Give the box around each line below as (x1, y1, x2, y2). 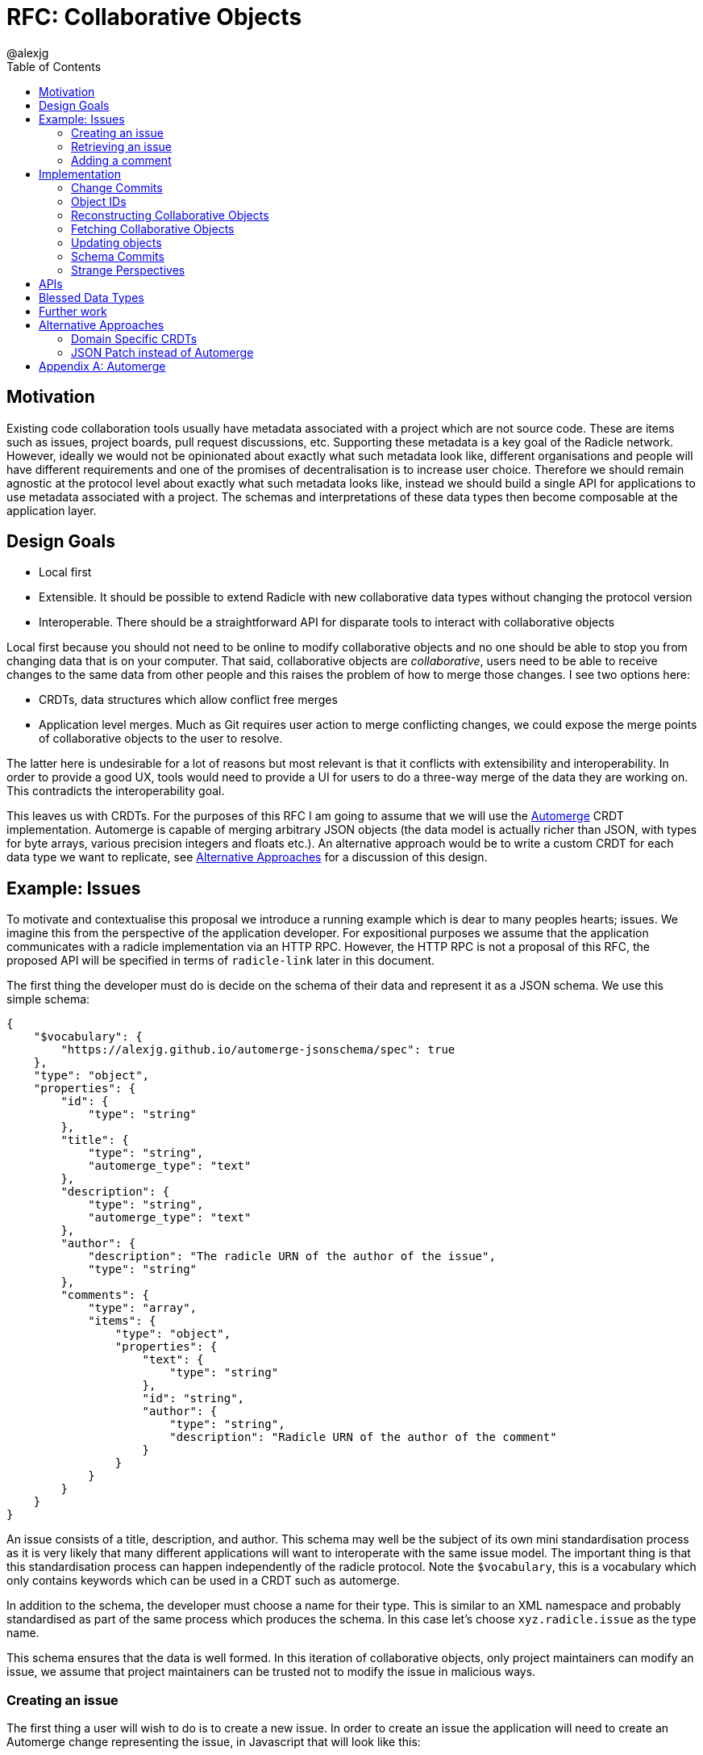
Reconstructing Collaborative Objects (71, 207, 269, 222)
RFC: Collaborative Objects (6, 3, 302, 31)
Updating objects (71, 235, 162, 249)
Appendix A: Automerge (39, 358, 166, 373)
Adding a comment (71, 153, 172, 167)
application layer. (6, 503, 97, 517)
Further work (39, 304, 107, 318)
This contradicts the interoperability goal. (6, 784, 225, 798)
